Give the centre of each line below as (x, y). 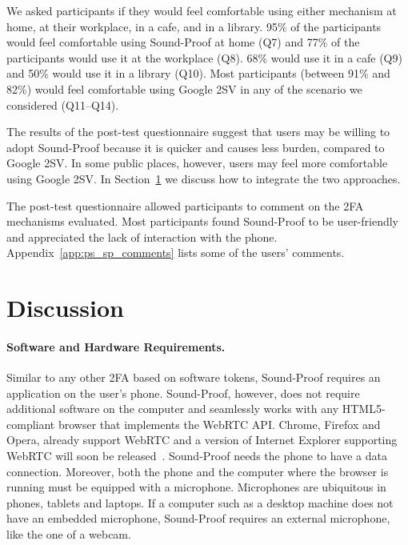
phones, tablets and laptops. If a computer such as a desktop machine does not (200, 502)
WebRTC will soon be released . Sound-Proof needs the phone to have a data (197, 456)
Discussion (65, 308)
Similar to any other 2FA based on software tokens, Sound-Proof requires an (194, 377)
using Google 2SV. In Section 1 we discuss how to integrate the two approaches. (204, 178)
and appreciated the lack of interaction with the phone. (142, 236)
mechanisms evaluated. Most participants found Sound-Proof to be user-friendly (203, 221)
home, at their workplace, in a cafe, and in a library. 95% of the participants (194, 26)
